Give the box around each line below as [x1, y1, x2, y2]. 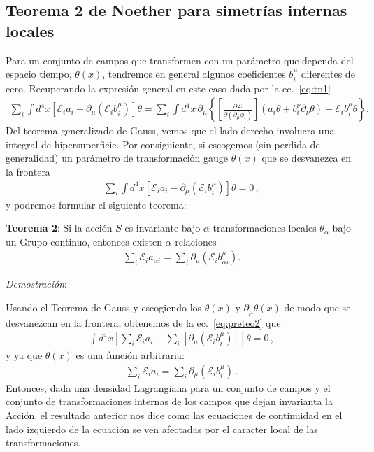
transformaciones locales [213, 220, 317, 235]
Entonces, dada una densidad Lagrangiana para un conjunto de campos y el [6, 380, 331, 395]
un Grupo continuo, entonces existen [6, 234, 162, 248]
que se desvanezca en [261, 150, 352, 165]
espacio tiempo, [6, 66, 72, 81]
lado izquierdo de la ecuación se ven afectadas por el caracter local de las [6, 421, 318, 436]
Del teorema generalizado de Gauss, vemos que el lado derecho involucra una [6, 123, 335, 138]
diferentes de [301, 66, 355, 81]
